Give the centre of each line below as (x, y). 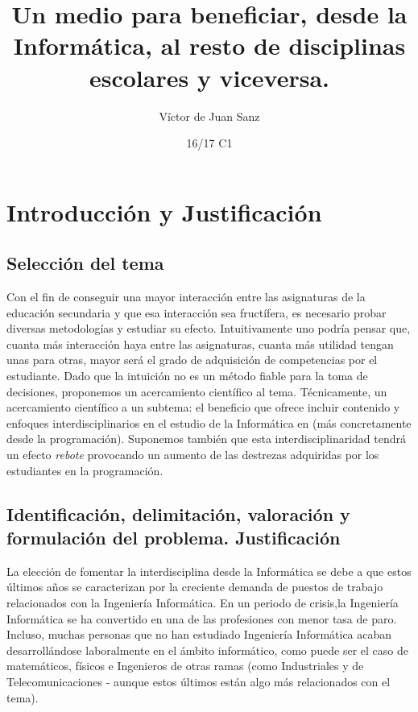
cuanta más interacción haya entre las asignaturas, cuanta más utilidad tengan (200, 344)
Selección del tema (85, 263)
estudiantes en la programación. (85, 470)
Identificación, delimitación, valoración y (178, 513)
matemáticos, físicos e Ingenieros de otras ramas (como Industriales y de (185, 666)
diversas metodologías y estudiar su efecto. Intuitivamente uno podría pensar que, (209, 328)
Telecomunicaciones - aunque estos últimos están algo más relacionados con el (199, 681)
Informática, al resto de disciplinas (209, 46)
